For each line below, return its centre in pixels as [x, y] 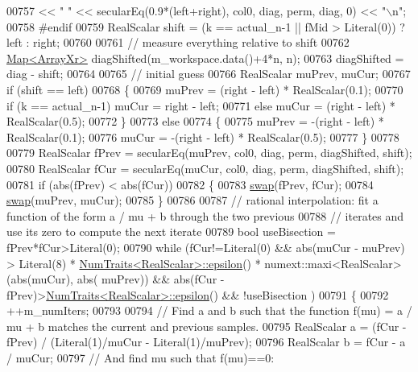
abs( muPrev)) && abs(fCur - [151, 279]
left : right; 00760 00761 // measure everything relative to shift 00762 [178, 42]
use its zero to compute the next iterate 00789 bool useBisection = [171, 231]
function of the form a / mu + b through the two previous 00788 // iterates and [205, 215]
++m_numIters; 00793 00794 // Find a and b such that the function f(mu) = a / [209, 310]
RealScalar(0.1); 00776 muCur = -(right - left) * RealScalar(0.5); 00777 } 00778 [203, 136]
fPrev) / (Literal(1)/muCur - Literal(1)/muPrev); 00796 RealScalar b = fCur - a [206, 342]
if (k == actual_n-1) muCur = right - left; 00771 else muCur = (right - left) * [201, 105]
